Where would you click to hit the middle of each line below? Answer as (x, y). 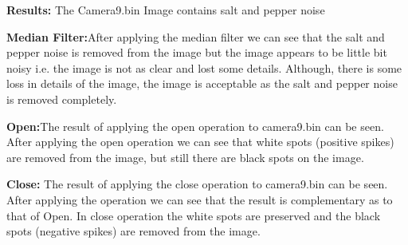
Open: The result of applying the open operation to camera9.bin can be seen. (195, 126)
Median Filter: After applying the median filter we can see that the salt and (196, 36)
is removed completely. (62, 99)
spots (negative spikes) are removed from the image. (133, 231)
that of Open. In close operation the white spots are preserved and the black (194, 215)
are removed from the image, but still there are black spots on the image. (185, 157)
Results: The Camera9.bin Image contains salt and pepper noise (166, 10)
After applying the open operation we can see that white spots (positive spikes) (200, 142)
